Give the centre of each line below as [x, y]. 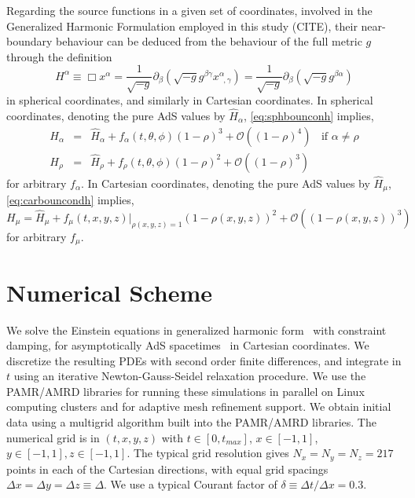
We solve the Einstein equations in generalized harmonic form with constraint [196, 330]
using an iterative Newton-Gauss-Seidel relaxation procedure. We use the [190, 376]
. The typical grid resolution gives [208, 453]
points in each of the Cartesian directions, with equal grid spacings [167, 469]
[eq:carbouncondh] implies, [70, 200]
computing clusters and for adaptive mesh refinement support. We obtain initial [199, 406]
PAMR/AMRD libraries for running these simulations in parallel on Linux [185, 391]
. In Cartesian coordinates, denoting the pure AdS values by [226, 183]
